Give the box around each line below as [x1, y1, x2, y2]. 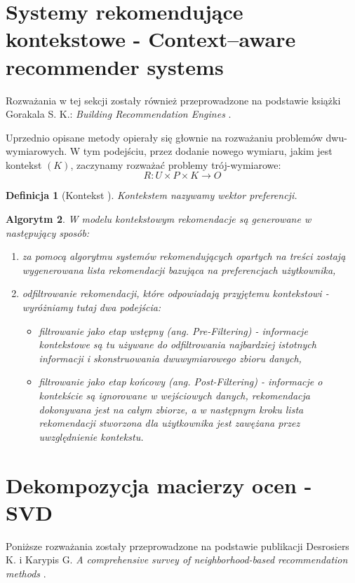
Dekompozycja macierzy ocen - [6, 470, 312, 499]
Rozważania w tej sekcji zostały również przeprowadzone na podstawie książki [6, 92, 341, 107]
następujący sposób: [6, 225, 90, 240]
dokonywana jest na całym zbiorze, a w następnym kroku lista [39, 402, 304, 416]
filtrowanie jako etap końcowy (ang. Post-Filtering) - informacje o [39, 374, 323, 389]
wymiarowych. [6, 144, 67, 158]
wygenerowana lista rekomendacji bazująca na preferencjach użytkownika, [22, 262, 336, 277]
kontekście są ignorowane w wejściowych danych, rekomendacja [39, 388, 311, 402]
